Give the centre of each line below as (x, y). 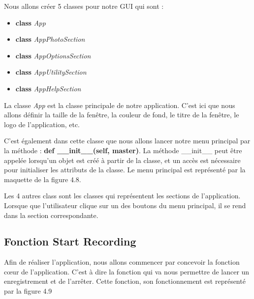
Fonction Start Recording (70, 241)
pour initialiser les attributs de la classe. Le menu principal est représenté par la (125, 170)
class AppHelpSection (48, 88)
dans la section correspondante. (51, 215)
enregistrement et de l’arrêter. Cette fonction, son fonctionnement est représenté (125, 281)
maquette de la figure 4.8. (43, 179)
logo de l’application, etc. (42, 124)
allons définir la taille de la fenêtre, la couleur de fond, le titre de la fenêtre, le (122, 115)
